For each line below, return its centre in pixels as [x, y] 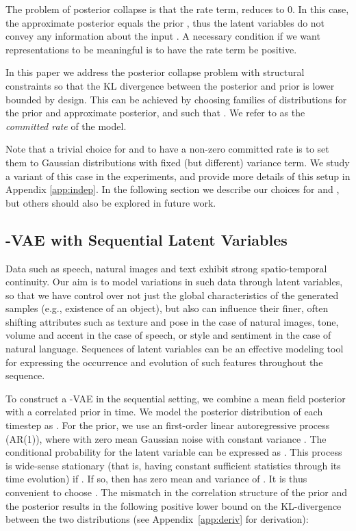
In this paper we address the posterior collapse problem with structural [155, 72]
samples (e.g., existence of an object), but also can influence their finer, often [167, 308]
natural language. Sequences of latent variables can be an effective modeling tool [175, 349]
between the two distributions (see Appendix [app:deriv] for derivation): [157, 519]
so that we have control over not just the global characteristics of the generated [172, 295]
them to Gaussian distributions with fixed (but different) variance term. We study [178, 162]
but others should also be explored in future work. [111, 202]
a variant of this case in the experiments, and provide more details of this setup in [178, 176]
